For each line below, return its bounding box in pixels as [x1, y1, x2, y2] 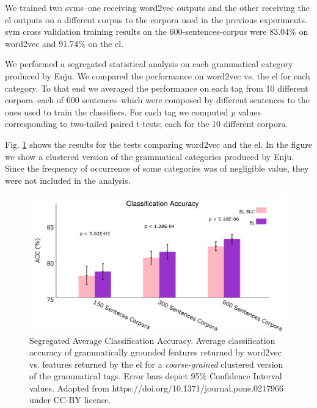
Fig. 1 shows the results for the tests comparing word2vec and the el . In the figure [5, 137, 312, 150]
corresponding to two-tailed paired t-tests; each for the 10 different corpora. [5, 117, 288, 130]
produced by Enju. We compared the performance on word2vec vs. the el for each [5, 69, 310, 82]
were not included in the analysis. [5, 173, 131, 186]
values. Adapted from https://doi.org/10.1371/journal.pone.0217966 [29, 381, 284, 394]
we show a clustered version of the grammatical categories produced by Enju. [5, 150, 294, 162]
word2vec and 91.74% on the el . [5, 37, 124, 49]
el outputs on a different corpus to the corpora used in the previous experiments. [5, 13, 307, 26]
